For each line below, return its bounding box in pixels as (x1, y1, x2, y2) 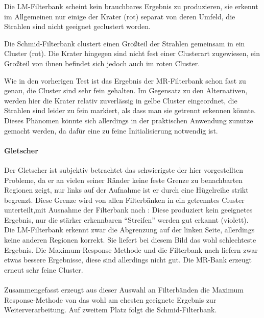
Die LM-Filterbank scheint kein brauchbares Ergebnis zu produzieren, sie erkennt (4, 1, 258, 11)
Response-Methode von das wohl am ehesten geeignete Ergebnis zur (4, 294, 217, 305)
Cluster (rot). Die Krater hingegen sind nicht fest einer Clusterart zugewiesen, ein (4, 48, 260, 59)
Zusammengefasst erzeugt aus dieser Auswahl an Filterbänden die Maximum (4, 284, 244, 295)
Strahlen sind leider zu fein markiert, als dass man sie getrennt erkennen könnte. (4, 105, 256, 116)
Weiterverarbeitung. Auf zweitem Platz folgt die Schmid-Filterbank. (4, 304, 217, 315)
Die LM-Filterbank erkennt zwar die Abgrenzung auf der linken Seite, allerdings (4, 224, 255, 235)
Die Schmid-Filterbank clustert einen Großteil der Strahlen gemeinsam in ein (4, 38, 245, 48)
